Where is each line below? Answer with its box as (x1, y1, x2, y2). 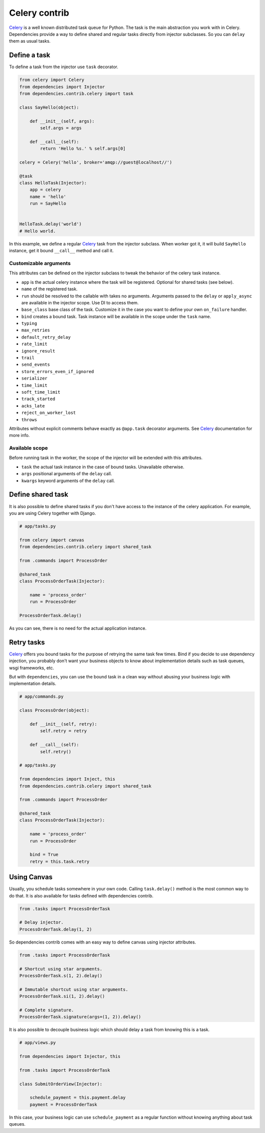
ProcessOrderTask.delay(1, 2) (19, 926, 92, 932)
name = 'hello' (29, 194, 66, 199)
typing (21, 321, 37, 326)
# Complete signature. (19, 1007, 74, 1013)
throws (21, 417, 37, 422)
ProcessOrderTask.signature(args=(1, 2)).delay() (19, 1014, 141, 1020)
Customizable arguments (9, 260, 71, 267)
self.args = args (40, 125, 82, 131)
